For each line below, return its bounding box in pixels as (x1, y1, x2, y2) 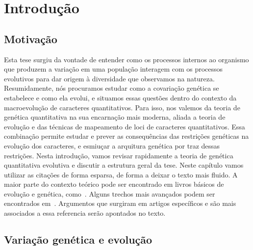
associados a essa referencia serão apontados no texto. (4, 208, 166, 218)
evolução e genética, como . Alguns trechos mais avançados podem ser (4, 188, 215, 199)
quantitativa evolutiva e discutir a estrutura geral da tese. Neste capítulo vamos (4, 160, 244, 170)
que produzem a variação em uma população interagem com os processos (4, 64, 223, 74)
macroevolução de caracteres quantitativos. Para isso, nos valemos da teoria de (4, 102, 240, 112)
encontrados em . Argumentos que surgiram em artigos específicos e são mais (4, 198, 236, 208)
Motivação (4, 31, 57, 46)
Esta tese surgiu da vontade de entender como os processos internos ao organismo (4, 54, 249, 64)
